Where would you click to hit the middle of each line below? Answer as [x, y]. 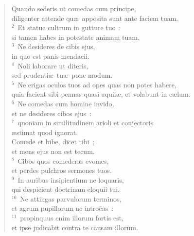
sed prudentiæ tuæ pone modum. [62, 75]
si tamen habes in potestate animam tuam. [75, 37]
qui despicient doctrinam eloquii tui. [66, 189]
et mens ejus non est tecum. [53, 151]
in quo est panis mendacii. [50, 56]
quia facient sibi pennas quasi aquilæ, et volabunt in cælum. [101, 94]
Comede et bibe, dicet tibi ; [53, 142]
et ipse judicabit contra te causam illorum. [75, 227]
